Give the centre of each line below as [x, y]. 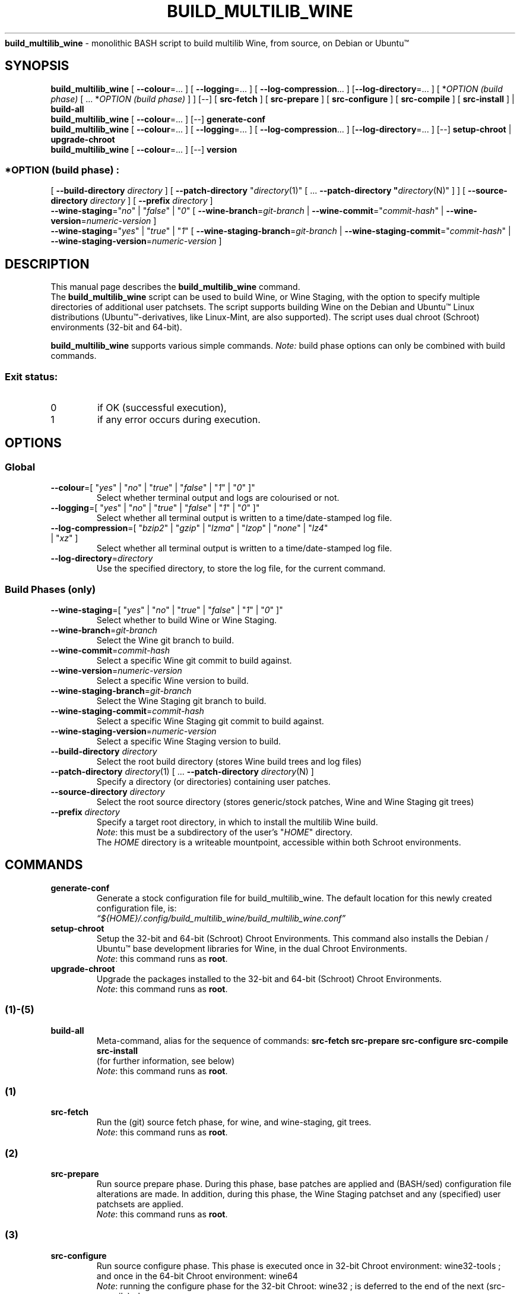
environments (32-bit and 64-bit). [116, 327]
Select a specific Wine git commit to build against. [194, 660]
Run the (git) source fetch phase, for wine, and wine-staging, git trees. [234, 1122]
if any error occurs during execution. [179, 419]
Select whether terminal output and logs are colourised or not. [218, 498]
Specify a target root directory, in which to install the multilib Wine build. [237, 822]
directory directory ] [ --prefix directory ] [132, 201]
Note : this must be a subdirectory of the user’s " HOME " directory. [224, 832]
